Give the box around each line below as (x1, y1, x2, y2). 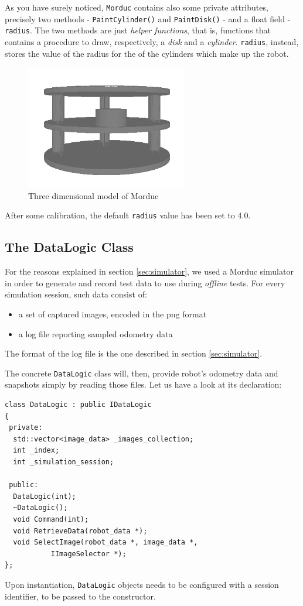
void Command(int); (13, 515, 89, 523)
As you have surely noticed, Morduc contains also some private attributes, (5, 1, 268, 13)
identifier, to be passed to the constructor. (5, 590, 156, 602)
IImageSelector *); (50, 549, 127, 558)
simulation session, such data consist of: (5, 288, 147, 300)
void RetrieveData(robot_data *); (13, 526, 148, 535)
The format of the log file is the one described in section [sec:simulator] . (5, 347, 263, 360)
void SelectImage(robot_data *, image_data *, (13, 538, 198, 547)
